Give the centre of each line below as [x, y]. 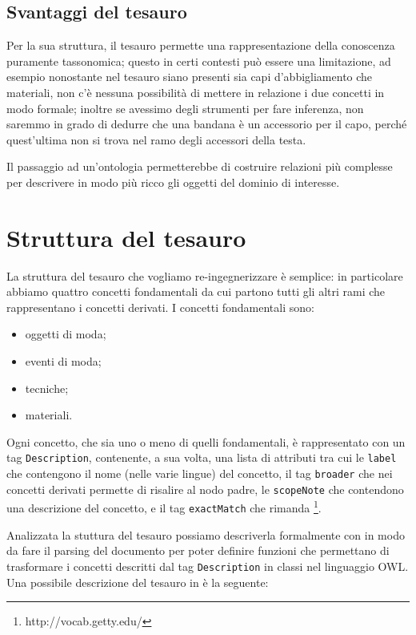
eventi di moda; [63, 361]
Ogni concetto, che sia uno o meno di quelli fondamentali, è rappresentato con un [206, 441]
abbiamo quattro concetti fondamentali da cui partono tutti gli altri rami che [196, 291]
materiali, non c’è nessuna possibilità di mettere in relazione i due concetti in [196, 92]
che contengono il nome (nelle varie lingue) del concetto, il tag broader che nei [200, 473]
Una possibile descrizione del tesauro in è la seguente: [138, 582]
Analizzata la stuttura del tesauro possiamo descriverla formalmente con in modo [206, 534]
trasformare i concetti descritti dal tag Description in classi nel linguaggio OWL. [208, 566]
